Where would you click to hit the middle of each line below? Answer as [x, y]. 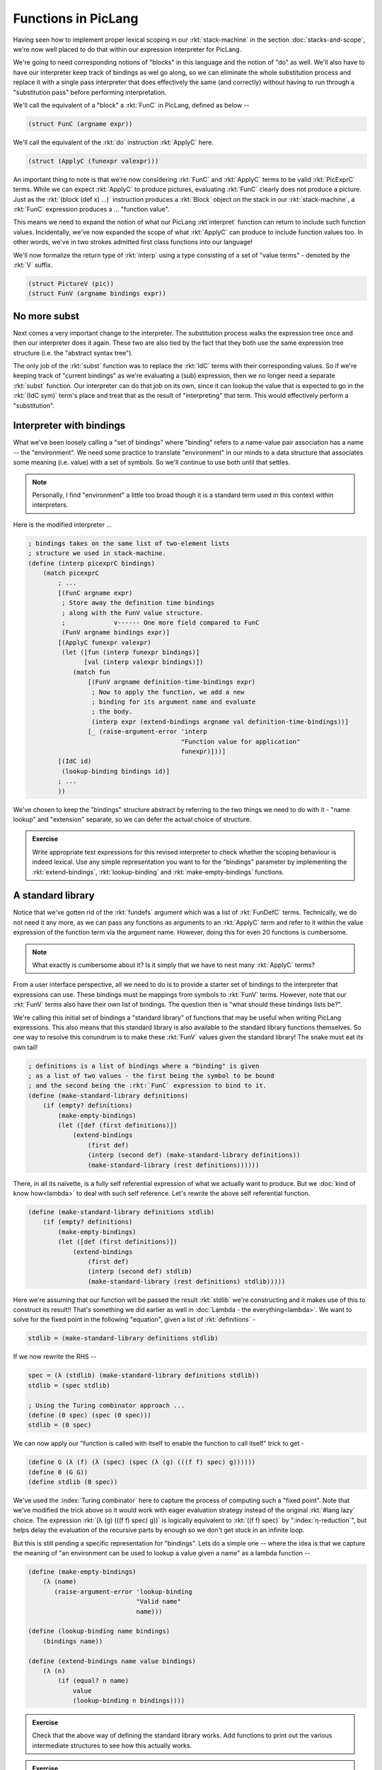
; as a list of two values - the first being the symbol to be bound [151, 1076]
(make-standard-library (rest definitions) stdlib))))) [186, 1281]
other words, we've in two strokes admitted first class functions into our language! [133, 242]
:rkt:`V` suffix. [33, 265]
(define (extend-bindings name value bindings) [112, 1661]
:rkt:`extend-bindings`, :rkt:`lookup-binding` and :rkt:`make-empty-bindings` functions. [158, 872]
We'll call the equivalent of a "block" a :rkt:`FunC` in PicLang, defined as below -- [132, 105]
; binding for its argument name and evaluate [173, 702]
